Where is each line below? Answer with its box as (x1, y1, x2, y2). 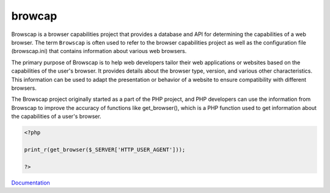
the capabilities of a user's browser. (11, 113, 101, 120)
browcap (11, 9, 57, 23)
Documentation (11, 179, 50, 186)
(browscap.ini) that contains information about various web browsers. (11, 48, 187, 55)
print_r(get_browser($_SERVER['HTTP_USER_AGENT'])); (24, 146, 186, 153)
